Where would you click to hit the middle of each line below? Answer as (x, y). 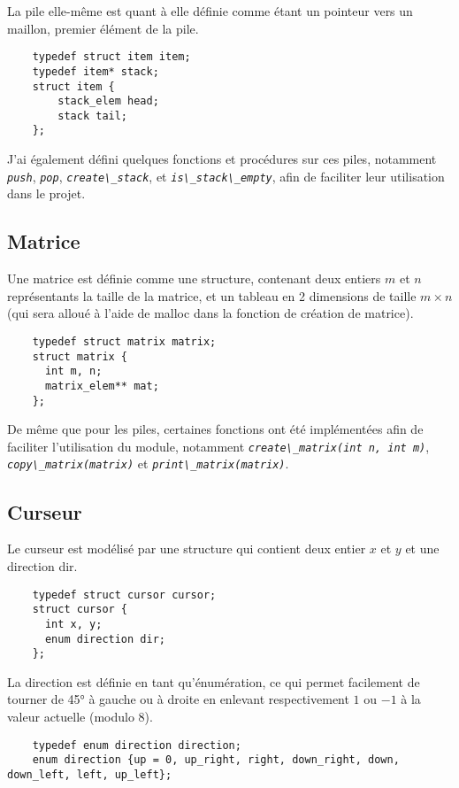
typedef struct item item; (111, 57)
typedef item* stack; (96, 71)
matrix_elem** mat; (102, 386)
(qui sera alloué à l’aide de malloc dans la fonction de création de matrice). (210, 313)
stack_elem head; (108, 101)
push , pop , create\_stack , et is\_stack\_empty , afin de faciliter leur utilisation (226, 176)
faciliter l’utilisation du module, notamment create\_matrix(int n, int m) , (218, 446)
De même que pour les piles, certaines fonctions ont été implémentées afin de (215, 429)
